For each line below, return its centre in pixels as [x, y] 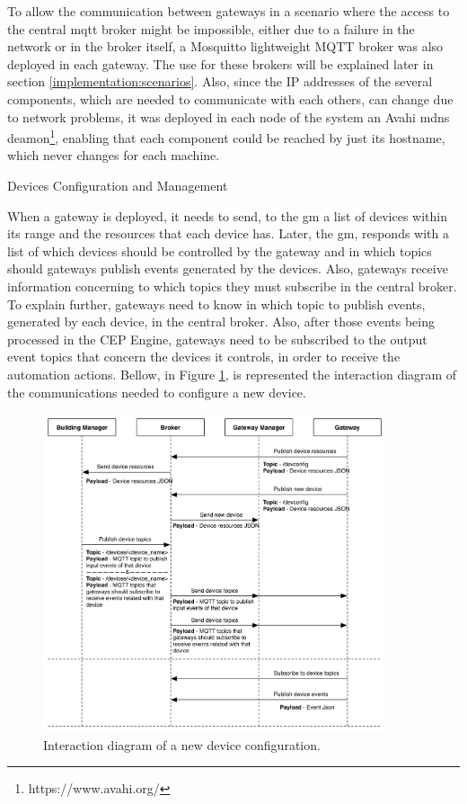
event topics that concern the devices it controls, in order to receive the [204, 357]
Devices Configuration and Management [118, 185]
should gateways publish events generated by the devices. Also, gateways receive [228, 268]
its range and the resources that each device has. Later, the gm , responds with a [228, 233]
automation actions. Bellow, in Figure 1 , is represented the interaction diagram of [232, 374]
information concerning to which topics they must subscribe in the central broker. [232, 286]
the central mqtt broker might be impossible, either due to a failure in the [211, 28]
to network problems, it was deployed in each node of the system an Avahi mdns [229, 116]
